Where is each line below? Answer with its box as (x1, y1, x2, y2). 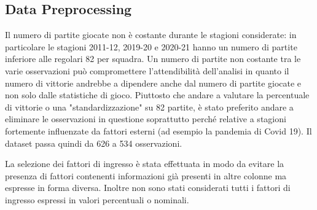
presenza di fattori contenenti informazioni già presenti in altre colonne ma (5, 169, 287, 182)
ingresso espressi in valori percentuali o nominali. (5, 193, 189, 206)
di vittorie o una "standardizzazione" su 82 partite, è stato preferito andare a (5, 100, 294, 113)
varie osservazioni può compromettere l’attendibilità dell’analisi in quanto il (5, 64, 289, 77)
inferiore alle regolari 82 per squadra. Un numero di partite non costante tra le (5, 52, 301, 65)
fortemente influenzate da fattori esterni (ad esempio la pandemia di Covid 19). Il (5, 124, 312, 137)
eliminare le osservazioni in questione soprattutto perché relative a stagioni (5, 112, 286, 125)
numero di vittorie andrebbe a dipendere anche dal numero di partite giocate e (5, 76, 302, 89)
